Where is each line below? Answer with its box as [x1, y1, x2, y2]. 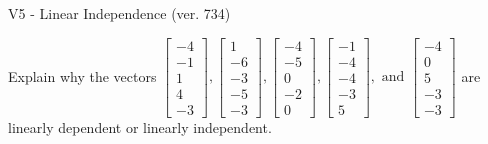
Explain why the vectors [8, 65, 157, 86]
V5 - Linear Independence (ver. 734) [8, 3, 231, 23]
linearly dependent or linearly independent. [8, 116, 272, 137]
